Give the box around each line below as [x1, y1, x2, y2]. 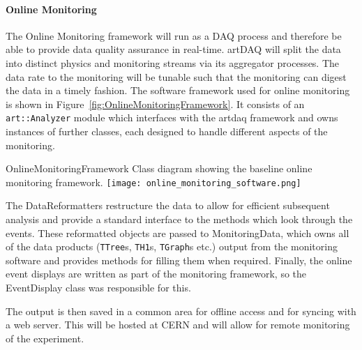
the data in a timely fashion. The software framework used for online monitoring [6, 83, 350, 98]
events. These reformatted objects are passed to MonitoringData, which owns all [6, 225, 349, 240]
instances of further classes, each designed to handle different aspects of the [6, 124, 328, 139]
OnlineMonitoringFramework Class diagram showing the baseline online [6, 161, 312, 176]
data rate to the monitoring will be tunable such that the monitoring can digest [6, 69, 347, 84]
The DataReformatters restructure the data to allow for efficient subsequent [6, 198, 330, 213]
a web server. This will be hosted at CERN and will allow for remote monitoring [6, 317, 350, 332]
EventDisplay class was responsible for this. [6, 280, 191, 295]
